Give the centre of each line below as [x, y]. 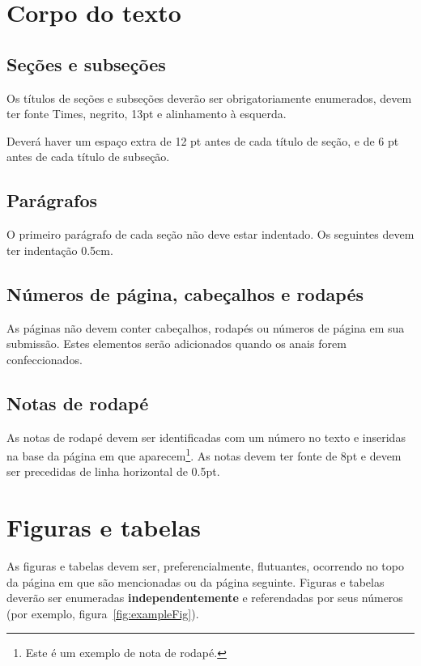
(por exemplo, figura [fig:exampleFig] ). [103, 613]
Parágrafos [52, 200]
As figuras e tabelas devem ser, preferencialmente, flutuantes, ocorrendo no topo [205, 566]
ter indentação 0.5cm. [60, 250]
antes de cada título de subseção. [88, 157]
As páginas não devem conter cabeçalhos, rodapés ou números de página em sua [206, 327]
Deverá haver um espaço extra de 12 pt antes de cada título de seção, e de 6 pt [203, 140]
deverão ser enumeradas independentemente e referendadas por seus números [205, 598]
